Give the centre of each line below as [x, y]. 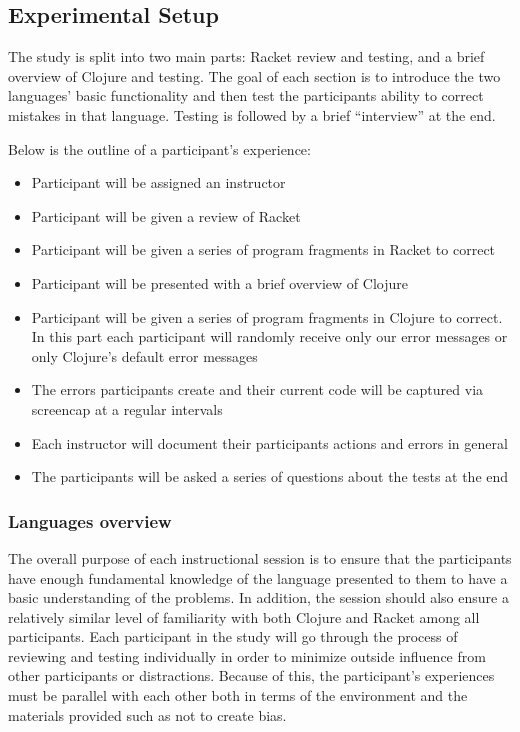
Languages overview [90, 520]
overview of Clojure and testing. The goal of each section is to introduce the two [254, 75]
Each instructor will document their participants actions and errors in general [269, 442]
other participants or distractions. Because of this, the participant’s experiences [251, 675]
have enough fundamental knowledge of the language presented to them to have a [258, 577]
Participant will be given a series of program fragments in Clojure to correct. [267, 316]
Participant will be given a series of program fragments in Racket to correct [263, 249]
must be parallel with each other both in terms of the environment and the [238, 695]
